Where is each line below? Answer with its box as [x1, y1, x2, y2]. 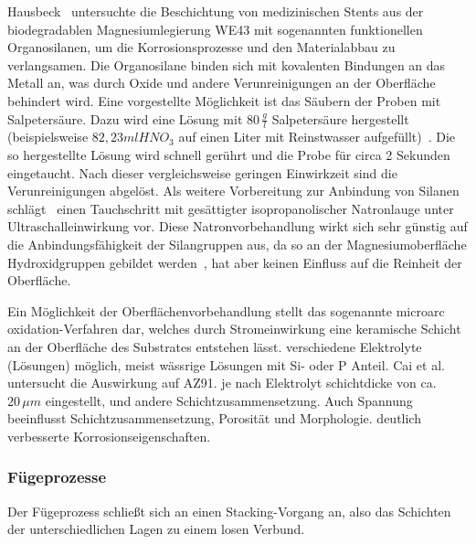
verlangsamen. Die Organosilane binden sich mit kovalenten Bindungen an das [7, 55, 446, 74]
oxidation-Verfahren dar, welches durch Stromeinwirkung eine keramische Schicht [7, 319, 461, 338]
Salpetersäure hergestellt [271, 109, 409, 128]
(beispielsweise [7, 127, 89, 146]
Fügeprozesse [7, 465, 107, 488]
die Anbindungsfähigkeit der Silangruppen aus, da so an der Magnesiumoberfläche [7, 234, 467, 253]
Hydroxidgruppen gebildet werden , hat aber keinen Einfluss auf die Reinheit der [7, 252, 462, 272]
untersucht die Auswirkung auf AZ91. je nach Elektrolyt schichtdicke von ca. [7, 373, 437, 392]
